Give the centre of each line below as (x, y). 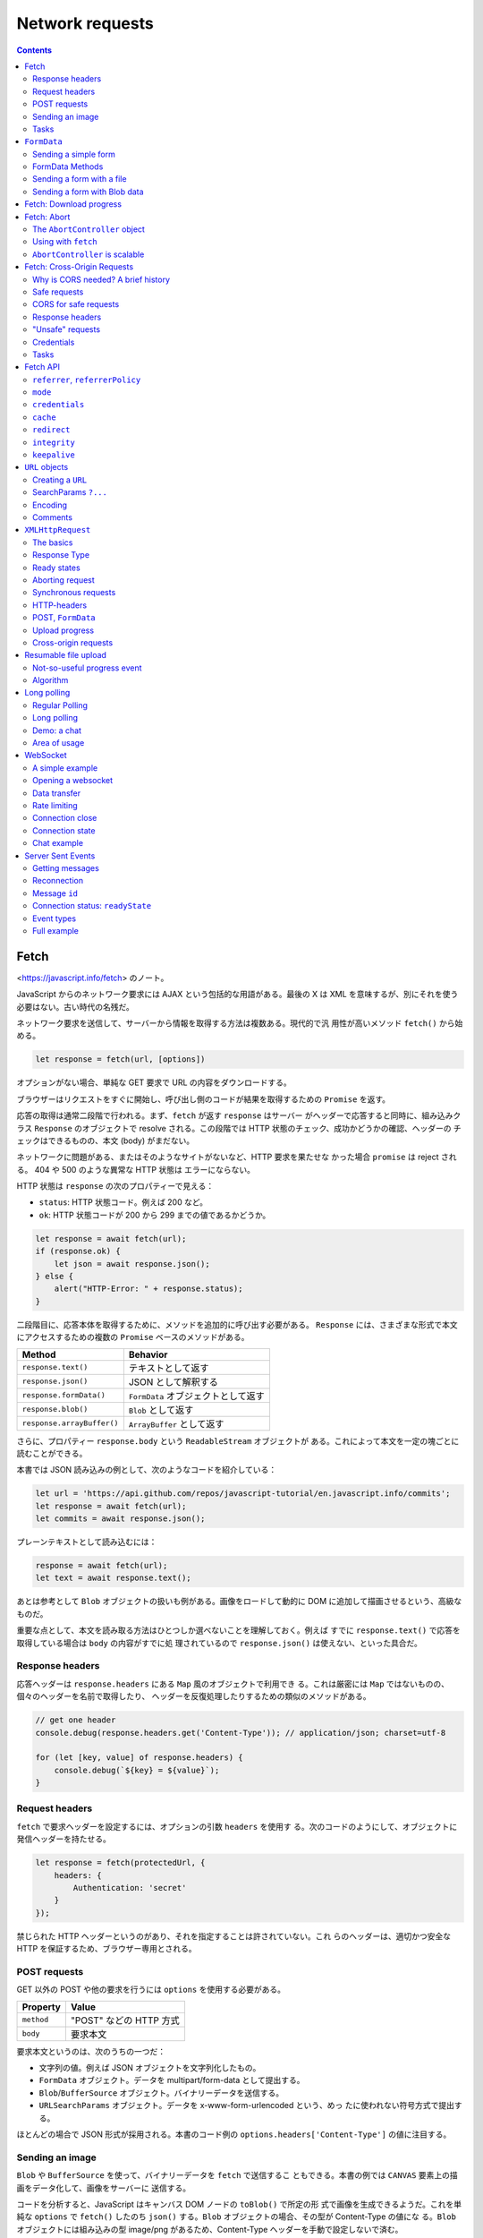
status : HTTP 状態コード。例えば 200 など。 (123, 1202)
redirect (51, 430)
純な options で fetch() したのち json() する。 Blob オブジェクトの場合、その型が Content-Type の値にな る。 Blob (236, 2217)
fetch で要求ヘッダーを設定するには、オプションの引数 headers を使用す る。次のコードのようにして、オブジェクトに (237, 1826)
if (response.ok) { (78, 1251)
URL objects (47, 467)
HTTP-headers (60, 605)
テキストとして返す (169, 1368)
